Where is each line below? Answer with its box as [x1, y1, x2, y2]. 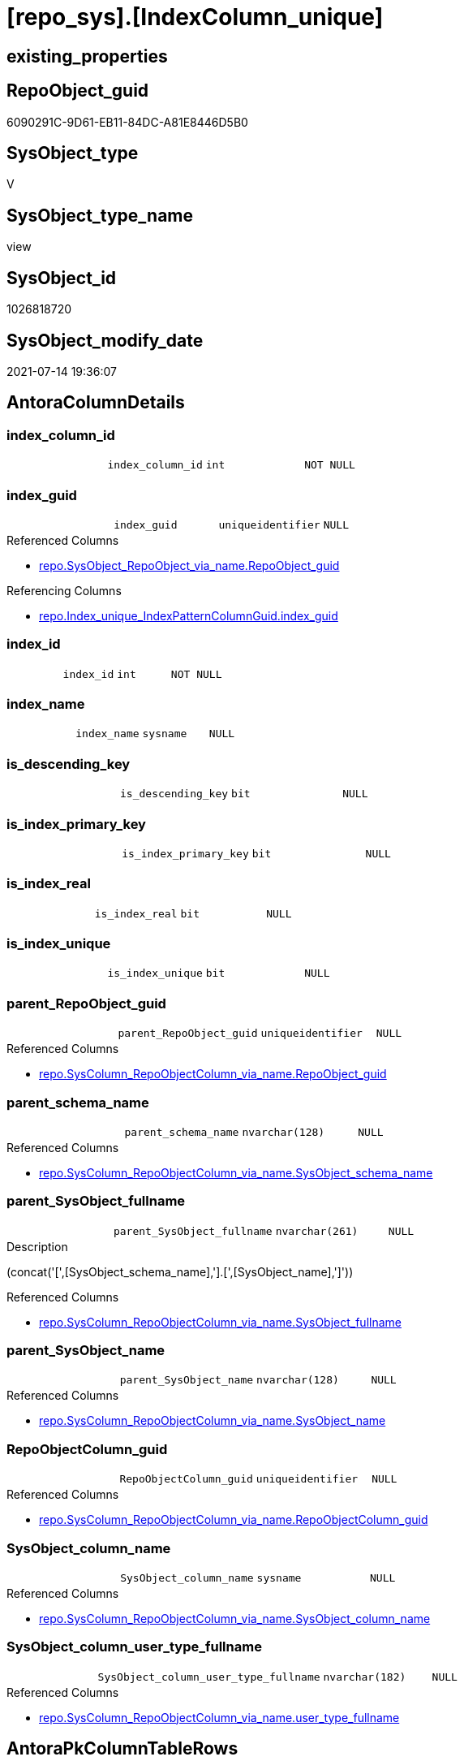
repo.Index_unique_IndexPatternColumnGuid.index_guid [39, 608, 338, 623]
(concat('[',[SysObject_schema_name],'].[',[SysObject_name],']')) [6, 1264, 354, 1279]
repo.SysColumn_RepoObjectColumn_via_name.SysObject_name [39, 1414, 386, 1428]
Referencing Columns [6, 583, 122, 598]
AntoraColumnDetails [6, 392, 185, 413]
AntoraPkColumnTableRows [6, 1738, 238, 1759]
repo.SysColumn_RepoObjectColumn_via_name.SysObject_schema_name [39, 1165, 433, 1180]
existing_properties [6, 45, 168, 67]
